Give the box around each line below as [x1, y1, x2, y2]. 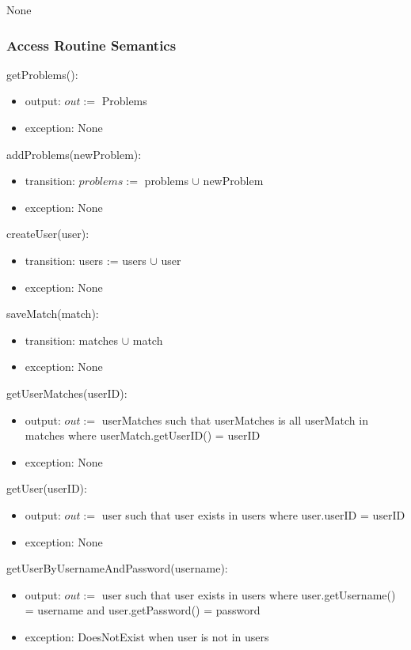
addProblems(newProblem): [6, 145, 142, 162]
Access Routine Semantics [6, 35, 177, 55]
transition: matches [25, 331, 119, 348]
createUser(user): [6, 225, 89, 242]
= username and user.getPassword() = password [25, 602, 261, 618]
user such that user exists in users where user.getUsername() [101, 586, 396, 603]
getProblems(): [6, 66, 78, 82]
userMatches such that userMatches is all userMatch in [101, 411, 368, 428]
